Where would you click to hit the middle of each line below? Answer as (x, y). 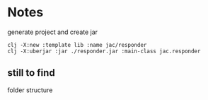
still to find (31, 73)
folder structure (30, 90)
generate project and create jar (52, 32)
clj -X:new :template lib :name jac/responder (77, 45)
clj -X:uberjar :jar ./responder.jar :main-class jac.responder (104, 51)
